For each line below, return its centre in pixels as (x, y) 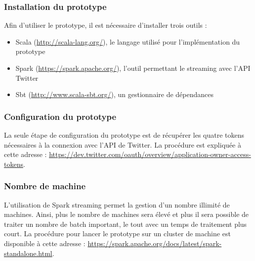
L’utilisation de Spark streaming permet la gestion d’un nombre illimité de (117, 204)
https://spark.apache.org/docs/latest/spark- (155, 243)
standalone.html (28, 253)
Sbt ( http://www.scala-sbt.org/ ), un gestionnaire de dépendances (114, 94)
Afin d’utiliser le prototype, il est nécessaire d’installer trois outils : (106, 25)
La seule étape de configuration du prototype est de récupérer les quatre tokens (124, 135)
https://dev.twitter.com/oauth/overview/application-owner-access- (150, 154)
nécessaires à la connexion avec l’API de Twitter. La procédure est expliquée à (123, 144)
